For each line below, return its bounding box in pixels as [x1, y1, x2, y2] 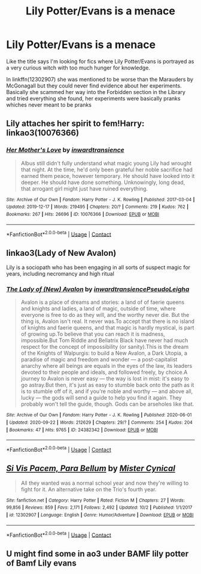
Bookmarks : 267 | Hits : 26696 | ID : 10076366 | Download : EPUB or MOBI [6, 211, 160, 217]
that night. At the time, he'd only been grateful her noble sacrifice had [20, 166, 193, 173]
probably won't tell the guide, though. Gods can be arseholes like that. [20, 400, 194, 408]
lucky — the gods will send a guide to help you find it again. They [20, 394, 182, 401]
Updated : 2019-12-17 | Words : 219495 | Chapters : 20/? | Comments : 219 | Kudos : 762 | [6, 204, 188, 210]
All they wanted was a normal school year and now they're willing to [20, 479, 189, 487]
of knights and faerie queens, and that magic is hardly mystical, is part [20, 324, 194, 331]
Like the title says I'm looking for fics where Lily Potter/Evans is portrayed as [6, 58, 194, 65]
